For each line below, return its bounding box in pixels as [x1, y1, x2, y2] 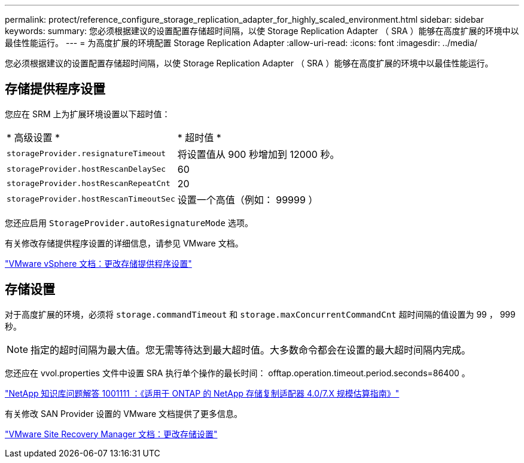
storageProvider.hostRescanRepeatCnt [7, 179, 170, 188]
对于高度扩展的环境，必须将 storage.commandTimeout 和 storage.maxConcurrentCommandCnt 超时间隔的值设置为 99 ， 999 [5, 309, 516, 319]
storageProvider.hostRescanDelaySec [7, 165, 166, 174]
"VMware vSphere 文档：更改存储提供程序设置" [5, 258, 192, 269]
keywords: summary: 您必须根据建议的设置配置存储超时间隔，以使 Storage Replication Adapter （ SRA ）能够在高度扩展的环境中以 [5, 26, 519, 36]
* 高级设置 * [7, 131, 60, 144]
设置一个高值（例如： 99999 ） [177, 193, 318, 206]
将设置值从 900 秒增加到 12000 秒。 [177, 148, 340, 160]
